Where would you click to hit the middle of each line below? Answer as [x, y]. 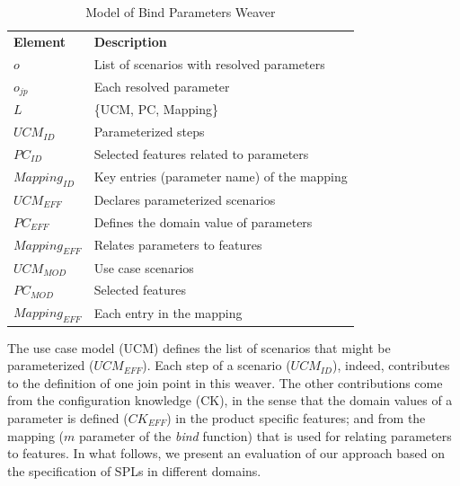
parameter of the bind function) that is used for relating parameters [265, 435]
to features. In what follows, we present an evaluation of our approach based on [226, 453]
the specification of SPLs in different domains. [134, 470]
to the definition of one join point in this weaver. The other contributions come [225, 382]
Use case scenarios [144, 267]
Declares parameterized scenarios [185, 199]
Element [40, 41]
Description [130, 41]
